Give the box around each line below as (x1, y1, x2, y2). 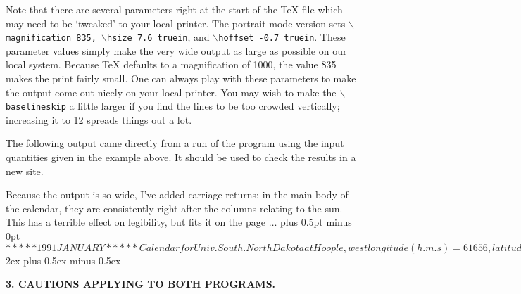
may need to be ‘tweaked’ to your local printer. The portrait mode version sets (6, 15, 346, 30)
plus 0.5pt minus (280, 215, 352, 229)
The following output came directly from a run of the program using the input (6, 136, 344, 151)
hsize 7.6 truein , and (106, 30, 210, 44)
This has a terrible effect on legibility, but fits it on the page (6, 215, 265, 229)
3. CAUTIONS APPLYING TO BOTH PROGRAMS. (6, 276, 276, 291)
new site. (6, 163, 44, 178)
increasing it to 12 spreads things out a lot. (6, 112, 192, 127)
